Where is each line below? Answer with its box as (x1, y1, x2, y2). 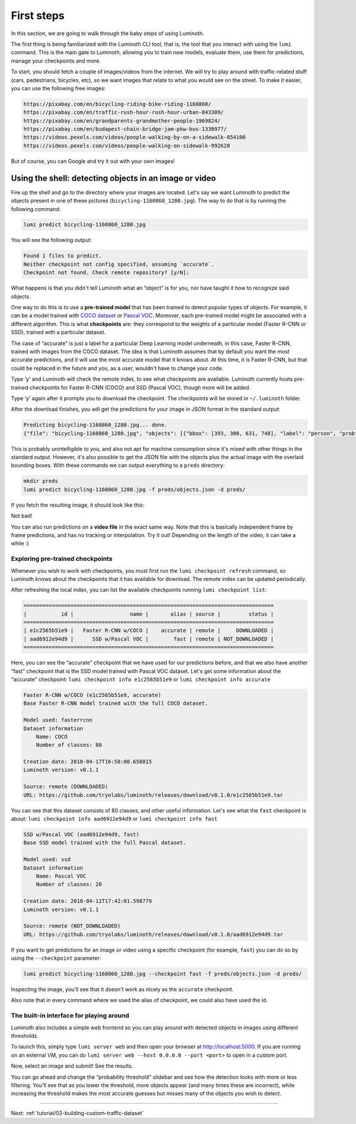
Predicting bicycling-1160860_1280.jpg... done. (23, 422, 168, 428)
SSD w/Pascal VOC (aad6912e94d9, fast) (23, 831, 139, 838)
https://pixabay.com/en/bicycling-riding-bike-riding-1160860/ (23, 101, 212, 107)
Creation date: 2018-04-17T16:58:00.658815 (23, 758, 152, 765)
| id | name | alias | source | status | (23, 610, 274, 617)
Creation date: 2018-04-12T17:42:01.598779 (23, 898, 152, 905)
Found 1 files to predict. (23, 253, 102, 259)
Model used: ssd (23, 856, 71, 863)
